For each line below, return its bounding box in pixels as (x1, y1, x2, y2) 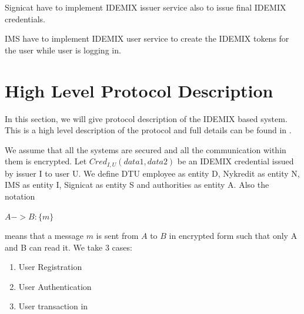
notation (5, 190, 35, 202)
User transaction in (18, 300, 88, 312)
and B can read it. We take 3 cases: (5, 241, 132, 253)
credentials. (5, 12, 45, 25)
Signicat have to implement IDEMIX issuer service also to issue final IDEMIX (5, 1, 286, 13)
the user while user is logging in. (5, 43, 121, 56)
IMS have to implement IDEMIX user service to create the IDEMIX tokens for (5, 32, 289, 45)
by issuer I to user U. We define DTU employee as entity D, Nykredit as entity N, (5, 167, 300, 179)
